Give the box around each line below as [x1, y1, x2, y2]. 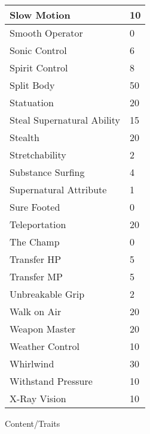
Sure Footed [10, 200, 60, 214]
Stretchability [10, 148, 66, 161]
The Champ [10, 235, 60, 249]
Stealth [10, 130, 39, 144]
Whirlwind [10, 357, 54, 370]
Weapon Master [10, 322, 76, 336]
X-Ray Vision [10, 391, 66, 405]
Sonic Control [10, 43, 67, 57]
